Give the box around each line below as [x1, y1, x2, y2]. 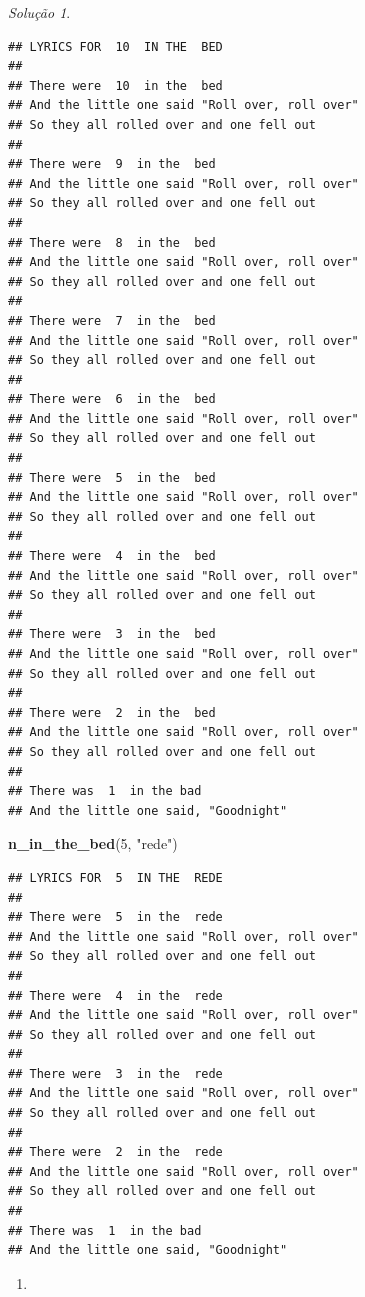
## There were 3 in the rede [8, 1066, 223, 1081]
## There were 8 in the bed [8, 235, 216, 250]
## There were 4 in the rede [8, 988, 223, 1003]
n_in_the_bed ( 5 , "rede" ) [8, 833, 178, 854]
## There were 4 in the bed [8, 549, 216, 564]
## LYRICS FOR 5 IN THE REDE [8, 870, 223, 885]
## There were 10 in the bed [8, 78, 223, 93]
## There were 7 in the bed [8, 313, 216, 328]
